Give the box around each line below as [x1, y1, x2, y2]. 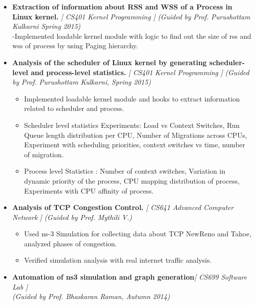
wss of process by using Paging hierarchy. [12, 40, 138, 51]
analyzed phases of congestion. [24, 238, 117, 248]
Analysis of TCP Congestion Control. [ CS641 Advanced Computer [12, 202, 234, 212]
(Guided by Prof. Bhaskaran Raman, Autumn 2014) [12, 291, 170, 302]
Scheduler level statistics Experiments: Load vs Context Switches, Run [24, 119, 240, 130]
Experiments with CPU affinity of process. [24, 185, 154, 196]
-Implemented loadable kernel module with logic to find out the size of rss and [12, 30, 252, 41]
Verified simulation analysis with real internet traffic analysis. [24, 255, 212, 265]
